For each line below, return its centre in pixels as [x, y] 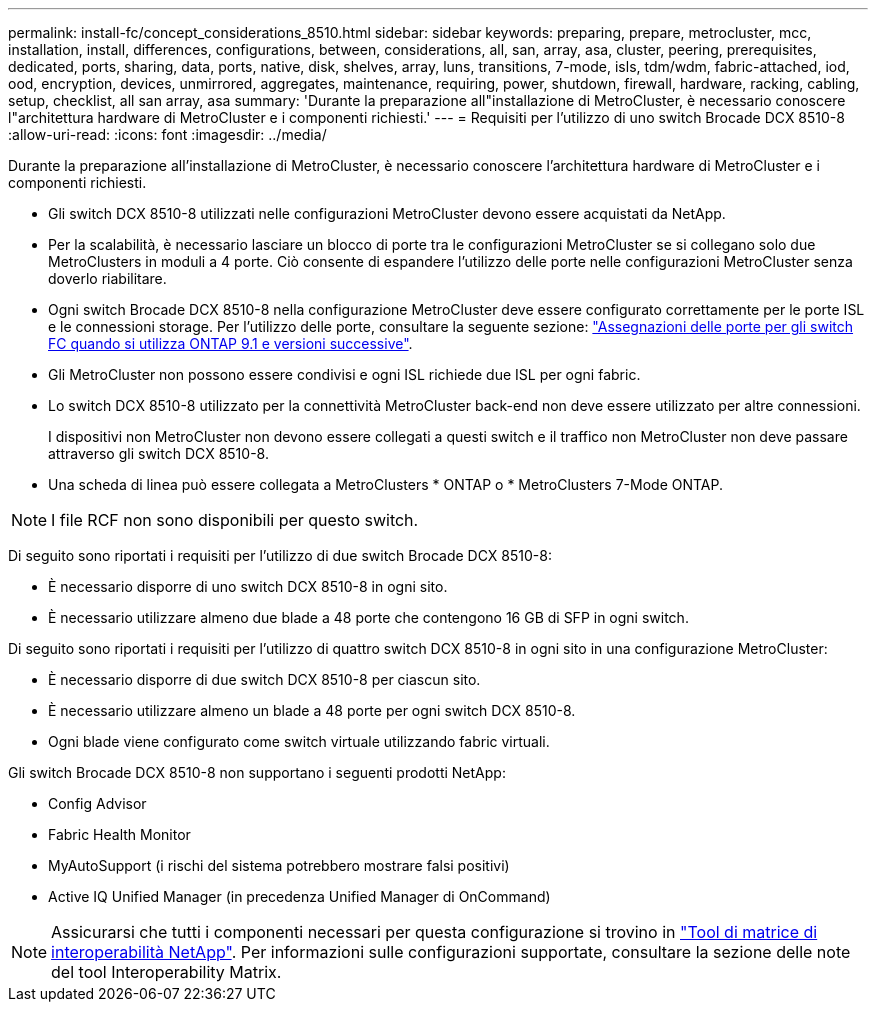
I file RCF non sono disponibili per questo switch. [235, 520]
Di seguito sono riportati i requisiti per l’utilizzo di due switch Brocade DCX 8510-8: [280, 555]
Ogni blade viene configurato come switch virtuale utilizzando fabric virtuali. [299, 741]
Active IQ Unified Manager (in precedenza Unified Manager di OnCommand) [299, 896]
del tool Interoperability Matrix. [166, 972]
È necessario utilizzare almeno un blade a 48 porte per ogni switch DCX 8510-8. [312, 710]
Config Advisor [97, 803]
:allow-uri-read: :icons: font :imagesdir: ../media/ [167, 134]
